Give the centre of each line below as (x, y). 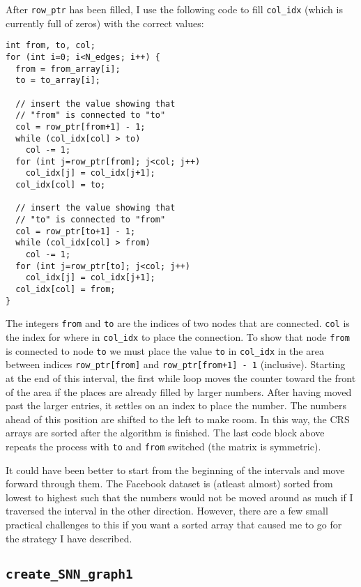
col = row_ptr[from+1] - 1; (80, 127)
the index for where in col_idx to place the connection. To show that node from (178, 337)
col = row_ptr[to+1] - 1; (76, 231)
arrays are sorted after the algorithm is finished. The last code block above (165, 433)
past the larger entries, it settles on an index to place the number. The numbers (176, 405)
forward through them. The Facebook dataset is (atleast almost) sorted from (169, 483)
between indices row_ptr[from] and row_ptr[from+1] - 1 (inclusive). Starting (176, 364)
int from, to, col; (51, 46)
